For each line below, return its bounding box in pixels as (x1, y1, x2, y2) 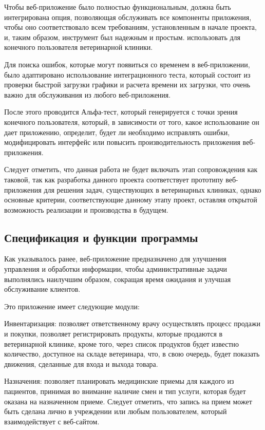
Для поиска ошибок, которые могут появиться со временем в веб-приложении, (4, 59, 250, 69)
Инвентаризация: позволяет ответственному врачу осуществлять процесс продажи (4, 318, 260, 329)
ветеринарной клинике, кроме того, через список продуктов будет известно (4, 338, 239, 349)
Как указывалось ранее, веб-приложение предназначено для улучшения (4, 253, 226, 264)
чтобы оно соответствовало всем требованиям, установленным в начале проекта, (4, 22, 257, 32)
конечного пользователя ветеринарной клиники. (4, 42, 153, 52)
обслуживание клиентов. (4, 284, 81, 294)
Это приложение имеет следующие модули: (4, 301, 140, 311)
